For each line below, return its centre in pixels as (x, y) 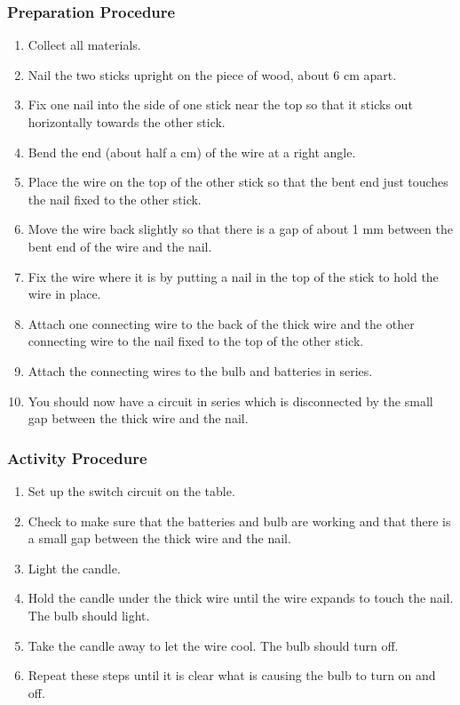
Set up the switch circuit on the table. (131, 490)
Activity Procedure (77, 457)
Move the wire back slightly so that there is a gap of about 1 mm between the (240, 229)
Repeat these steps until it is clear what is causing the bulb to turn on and (232, 675)
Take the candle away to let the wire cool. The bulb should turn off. (213, 645)
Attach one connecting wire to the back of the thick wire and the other (221, 323)
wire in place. (64, 294)
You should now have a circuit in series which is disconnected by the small (230, 401)
